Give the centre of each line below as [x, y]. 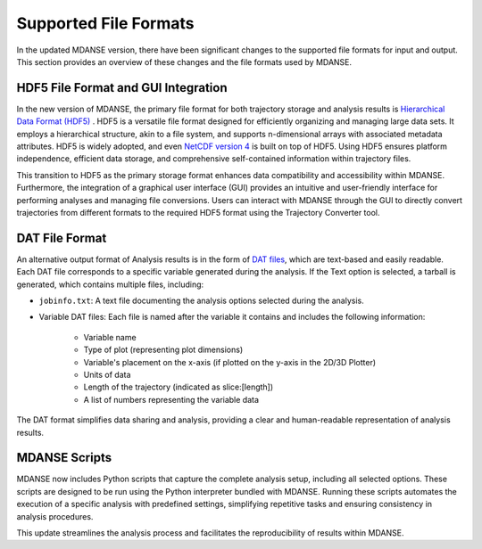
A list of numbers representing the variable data [171, 399]
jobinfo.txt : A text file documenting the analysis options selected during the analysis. [202, 301]
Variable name [110, 337]
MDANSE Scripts [64, 458]
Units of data [107, 375]
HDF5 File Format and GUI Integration [122, 88]
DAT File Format [62, 238]
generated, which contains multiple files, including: [110, 284]
